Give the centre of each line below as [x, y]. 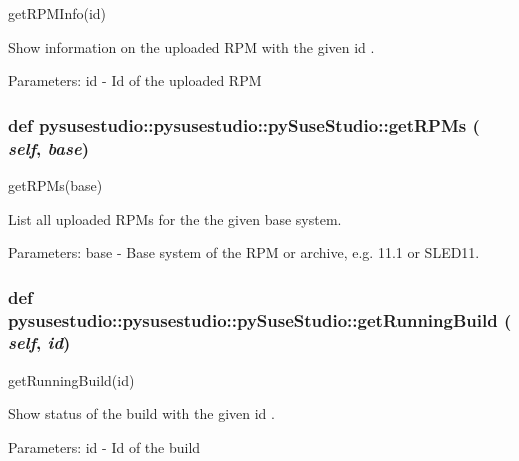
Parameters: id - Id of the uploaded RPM [135, 80]
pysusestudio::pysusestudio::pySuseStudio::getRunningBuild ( [260, 319]
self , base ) [48, 147]
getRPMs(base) [55, 184]
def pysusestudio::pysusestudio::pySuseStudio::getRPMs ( [244, 124]
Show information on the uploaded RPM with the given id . [191, 46]
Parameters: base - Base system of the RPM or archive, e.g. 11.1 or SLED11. [244, 252]
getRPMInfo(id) [57, 13]
